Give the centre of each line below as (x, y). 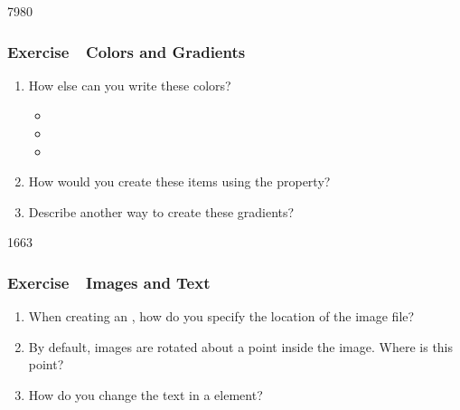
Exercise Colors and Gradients (127, 51)
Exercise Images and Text (109, 282)
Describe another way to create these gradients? (161, 211)
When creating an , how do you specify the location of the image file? (221, 316)
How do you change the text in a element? (146, 394)
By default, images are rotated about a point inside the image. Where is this (241, 346)
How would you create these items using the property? (179, 181)
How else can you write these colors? (130, 85)
